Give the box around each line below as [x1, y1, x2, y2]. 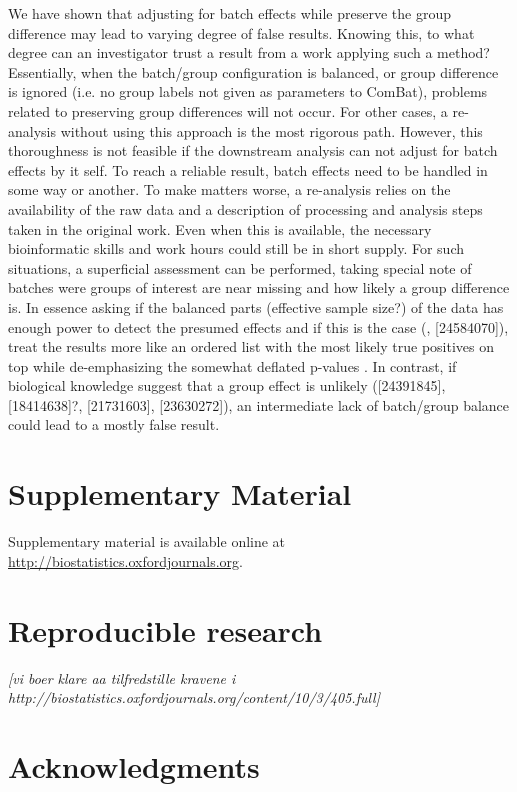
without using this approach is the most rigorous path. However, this [60, 120, 483, 141]
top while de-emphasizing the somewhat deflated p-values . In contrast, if [8, 355, 457, 376]
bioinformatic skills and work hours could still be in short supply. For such [8, 238, 464, 259]
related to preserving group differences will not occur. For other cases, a [8, 100, 448, 121]
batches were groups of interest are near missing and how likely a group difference [8, 277, 510, 298]
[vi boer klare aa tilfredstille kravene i [8, 667, 236, 688]
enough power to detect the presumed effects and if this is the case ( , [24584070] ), [8, 316, 509, 337]
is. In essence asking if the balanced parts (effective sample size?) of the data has [8, 296, 504, 317]
